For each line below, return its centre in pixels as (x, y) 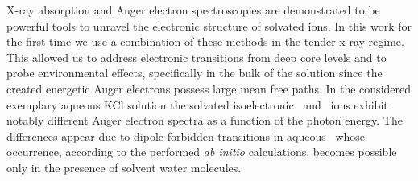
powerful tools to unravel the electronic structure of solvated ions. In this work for (209, 25)
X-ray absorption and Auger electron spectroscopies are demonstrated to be (193, 10)
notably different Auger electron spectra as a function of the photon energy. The (205, 120)
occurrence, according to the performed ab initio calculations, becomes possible (202, 152)
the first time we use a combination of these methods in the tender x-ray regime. (205, 41)
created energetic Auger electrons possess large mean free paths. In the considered (209, 88)
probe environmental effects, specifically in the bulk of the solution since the (195, 73)
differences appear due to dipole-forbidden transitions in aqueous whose (186, 136)
